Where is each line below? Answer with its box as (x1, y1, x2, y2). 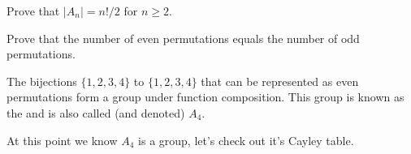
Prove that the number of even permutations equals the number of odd (6, 29, 360, 46)
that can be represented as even (201, 72, 359, 89)
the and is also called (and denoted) (6, 104, 185, 121)
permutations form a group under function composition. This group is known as (6, 88, 405, 105)
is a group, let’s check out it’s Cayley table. (138, 131, 354, 148)
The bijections (6, 72, 77, 89)
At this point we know (6, 131, 118, 148)
